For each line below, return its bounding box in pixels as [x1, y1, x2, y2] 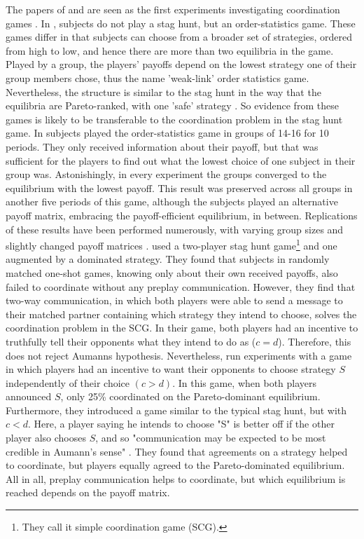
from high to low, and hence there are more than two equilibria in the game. [6, 43, 334, 57]
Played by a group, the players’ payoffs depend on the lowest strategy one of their [6, 57, 357, 71]
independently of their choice [6, 375, 130, 390]
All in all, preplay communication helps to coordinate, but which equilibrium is [6, 471, 346, 486]
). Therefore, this [278, 334, 351, 348]
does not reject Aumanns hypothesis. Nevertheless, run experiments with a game [6, 348, 352, 362]
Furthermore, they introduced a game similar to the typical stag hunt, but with [6, 402, 347, 417]
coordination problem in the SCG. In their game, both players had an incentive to [6, 320, 358, 335]
